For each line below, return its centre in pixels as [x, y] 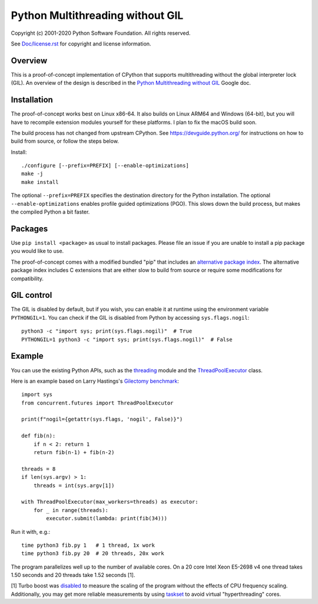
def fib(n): [39, 436]
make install [40, 182]
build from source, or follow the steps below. [65, 141]
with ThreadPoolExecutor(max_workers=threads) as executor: [110, 502]
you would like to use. [37, 251]
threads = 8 [39, 469]
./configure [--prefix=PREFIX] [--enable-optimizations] [105, 166]
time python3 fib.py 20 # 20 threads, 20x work [93, 554]
